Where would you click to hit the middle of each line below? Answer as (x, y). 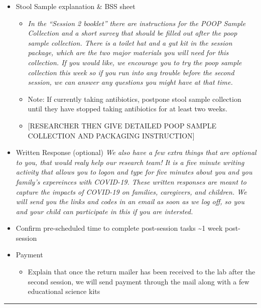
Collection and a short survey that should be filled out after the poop (133, 33)
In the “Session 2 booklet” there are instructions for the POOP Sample (137, 23)
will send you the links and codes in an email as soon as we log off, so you (130, 201)
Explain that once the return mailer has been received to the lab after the (142, 272)
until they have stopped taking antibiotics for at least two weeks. (127, 109)
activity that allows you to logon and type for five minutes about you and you (134, 172)
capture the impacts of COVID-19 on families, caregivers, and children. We (131, 191)
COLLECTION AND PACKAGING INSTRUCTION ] (111, 135)
